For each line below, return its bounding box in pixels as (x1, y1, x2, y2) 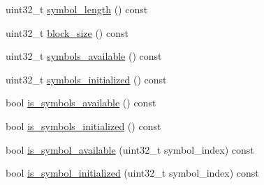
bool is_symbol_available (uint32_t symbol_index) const (6, 142, 254, 156)
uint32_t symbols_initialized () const (6, 72, 167, 86)
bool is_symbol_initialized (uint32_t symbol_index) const (6, 166, 259, 180)
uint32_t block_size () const (6, 25, 129, 40)
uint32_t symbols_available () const (6, 49, 162, 63)
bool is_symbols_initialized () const (6, 118, 161, 133)
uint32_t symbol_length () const (6, 2, 148, 16)
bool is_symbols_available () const (6, 95, 156, 110)
